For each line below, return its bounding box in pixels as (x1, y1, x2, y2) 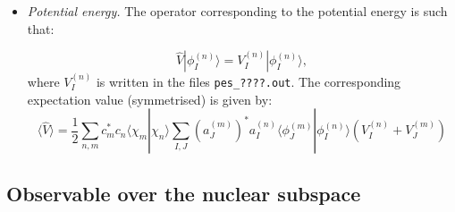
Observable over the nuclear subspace (6, 179, 361, 207)
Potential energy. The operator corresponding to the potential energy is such (27, 2, 448, 20)
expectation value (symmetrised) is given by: (27, 89, 273, 108)
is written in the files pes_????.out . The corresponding (96, 72, 401, 90)
